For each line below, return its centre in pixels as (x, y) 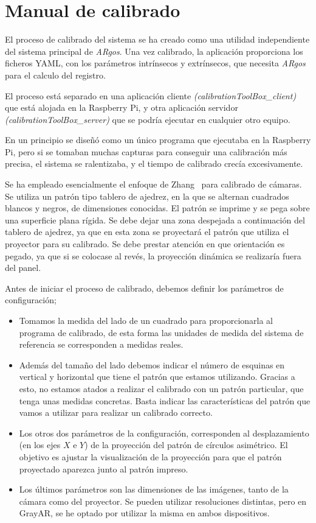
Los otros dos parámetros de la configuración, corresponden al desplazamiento (164, 433)
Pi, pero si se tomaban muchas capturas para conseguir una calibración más (146, 151)
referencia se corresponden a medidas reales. (101, 344)
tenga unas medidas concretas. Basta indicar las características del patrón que (165, 400)
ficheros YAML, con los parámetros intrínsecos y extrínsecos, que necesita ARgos (155, 63)
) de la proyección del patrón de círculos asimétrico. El (186, 445)
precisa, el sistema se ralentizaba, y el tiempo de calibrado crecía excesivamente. (154, 163)
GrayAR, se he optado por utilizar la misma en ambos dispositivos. (144, 513)
